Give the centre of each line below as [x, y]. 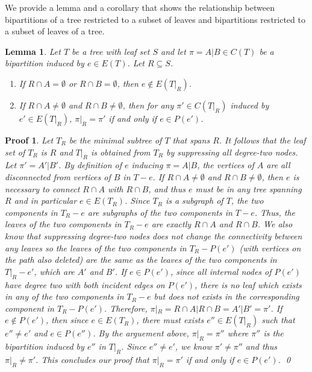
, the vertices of [226, 165]
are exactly [171, 224]
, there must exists [170, 320]
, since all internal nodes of [221, 271]
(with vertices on [270, 247]
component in [30, 308]
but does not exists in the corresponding [226, 296]
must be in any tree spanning [248, 188]
